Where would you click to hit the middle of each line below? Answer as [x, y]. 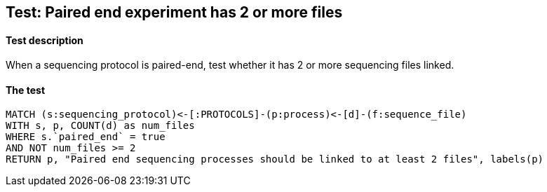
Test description [45, 40]
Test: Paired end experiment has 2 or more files [174, 12]
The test [26, 90]
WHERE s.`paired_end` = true [86, 137]
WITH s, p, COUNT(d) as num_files [100, 126]
